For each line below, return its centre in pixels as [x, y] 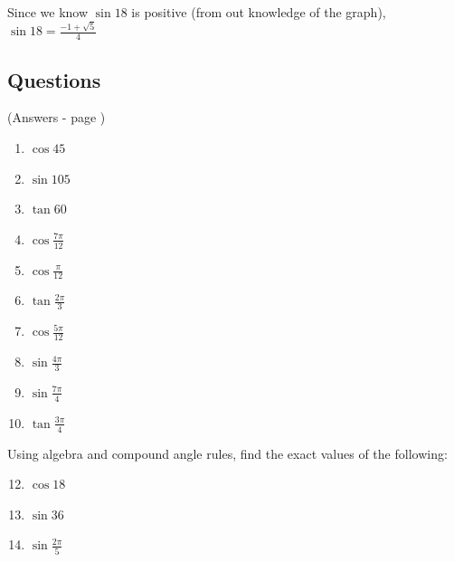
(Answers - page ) [57, 117]
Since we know [48, 12]
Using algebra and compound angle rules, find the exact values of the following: [227, 453]
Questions [54, 79]
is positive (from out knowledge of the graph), [259, 12]
